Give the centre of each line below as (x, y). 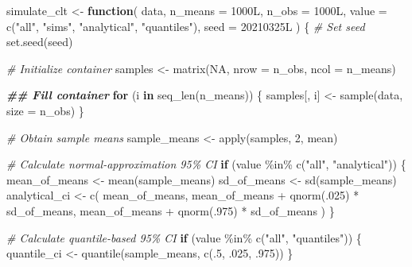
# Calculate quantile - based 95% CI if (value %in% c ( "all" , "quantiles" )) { (184, 237)
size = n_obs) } (45, 110)
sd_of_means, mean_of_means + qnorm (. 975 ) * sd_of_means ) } (171, 210)
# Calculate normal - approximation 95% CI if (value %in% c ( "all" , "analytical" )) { (206, 164)
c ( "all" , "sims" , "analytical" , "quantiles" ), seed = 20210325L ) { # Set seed (186, 26)
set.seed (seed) (40, 42)
